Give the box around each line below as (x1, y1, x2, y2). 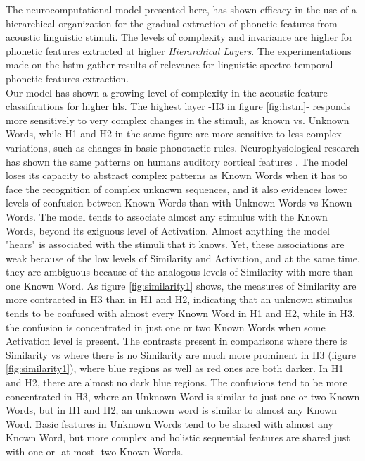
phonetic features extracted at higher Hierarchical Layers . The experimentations (6, 43, 352, 58)
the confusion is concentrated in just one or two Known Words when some (6, 319, 326, 334)
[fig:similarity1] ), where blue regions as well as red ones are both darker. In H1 (6, 361, 344, 376)
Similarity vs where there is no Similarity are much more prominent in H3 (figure (6, 347, 356, 362)
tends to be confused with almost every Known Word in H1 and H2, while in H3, (6, 306, 355, 321)
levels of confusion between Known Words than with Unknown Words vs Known (6, 195, 352, 210)
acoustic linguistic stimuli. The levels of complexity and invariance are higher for (6, 30, 353, 44)
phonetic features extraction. (6, 70, 129, 85)
